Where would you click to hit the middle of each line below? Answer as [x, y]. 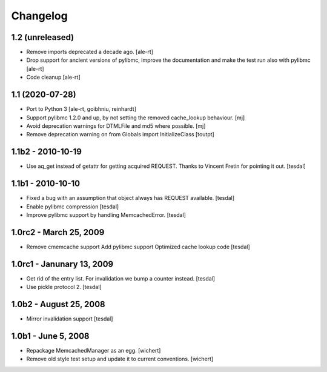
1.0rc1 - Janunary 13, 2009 [62, 264]
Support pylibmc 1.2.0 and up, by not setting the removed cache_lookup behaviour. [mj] [136, 118]
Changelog [39, 16]
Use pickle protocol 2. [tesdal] [64, 287]
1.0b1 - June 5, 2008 [51, 336]
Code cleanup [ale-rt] [54, 77]
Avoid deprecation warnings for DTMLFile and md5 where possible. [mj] [116, 126]
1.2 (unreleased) [43, 37]
